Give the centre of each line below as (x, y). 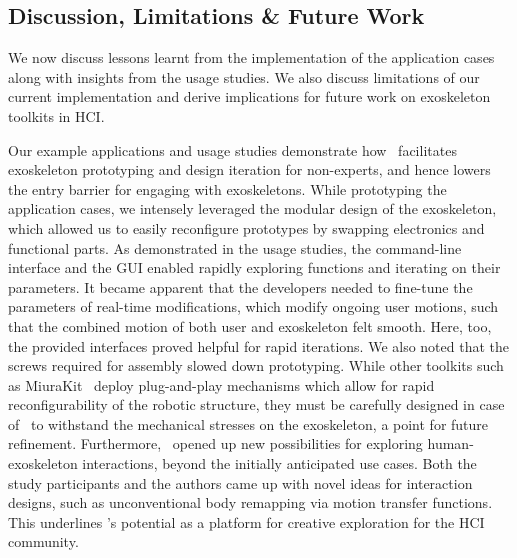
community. (43, 541)
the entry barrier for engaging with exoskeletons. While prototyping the (227, 188)
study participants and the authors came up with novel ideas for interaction (240, 482)
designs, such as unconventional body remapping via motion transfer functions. (250, 502)
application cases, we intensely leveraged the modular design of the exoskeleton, (252, 208)
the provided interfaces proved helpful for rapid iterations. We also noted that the (259, 345)
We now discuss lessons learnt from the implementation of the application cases (251, 57)
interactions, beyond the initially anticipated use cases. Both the (279, 463)
